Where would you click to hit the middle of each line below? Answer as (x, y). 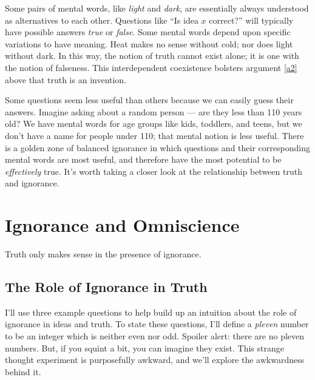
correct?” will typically (251, 20)
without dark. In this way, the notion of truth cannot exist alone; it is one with (152, 56)
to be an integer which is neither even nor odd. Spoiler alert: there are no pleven (155, 336)
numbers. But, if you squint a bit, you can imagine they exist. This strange (144, 348)
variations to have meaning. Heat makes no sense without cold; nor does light (149, 43)
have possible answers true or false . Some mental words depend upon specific (148, 32)
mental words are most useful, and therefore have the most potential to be (143, 159)
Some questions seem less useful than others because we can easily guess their (149, 100)
